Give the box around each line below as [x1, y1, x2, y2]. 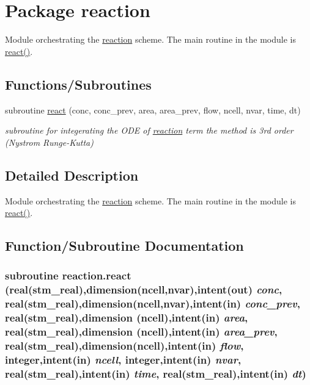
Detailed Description [5, 165, 139, 184]
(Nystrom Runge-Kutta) [5, 135, 94, 148]
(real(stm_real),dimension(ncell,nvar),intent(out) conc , [5, 282, 282, 297]
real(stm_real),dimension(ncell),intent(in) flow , [5, 338, 244, 353]
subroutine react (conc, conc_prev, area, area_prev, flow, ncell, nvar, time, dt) [5, 103, 301, 116]
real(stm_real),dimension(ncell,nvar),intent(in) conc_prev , [5, 296, 300, 311]
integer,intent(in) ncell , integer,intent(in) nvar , [5, 351, 242, 367]
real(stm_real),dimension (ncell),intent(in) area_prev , [5, 324, 278, 339]
